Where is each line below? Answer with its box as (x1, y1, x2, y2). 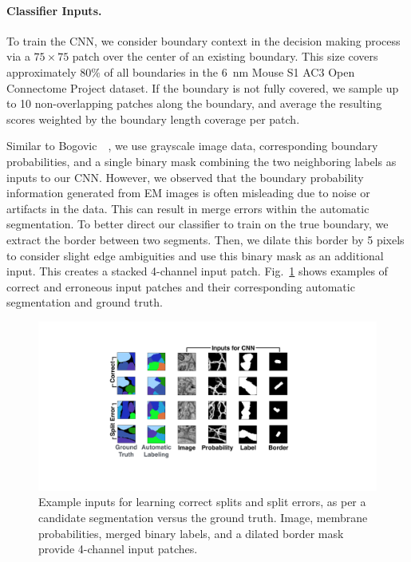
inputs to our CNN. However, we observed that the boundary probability (6, 168, 364, 185)
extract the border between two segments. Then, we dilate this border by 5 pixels (6, 231, 405, 247)
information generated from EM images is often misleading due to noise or (6, 184, 370, 201)
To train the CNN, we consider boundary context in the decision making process (6, 32, 401, 49)
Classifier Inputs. (6, 2, 102, 18)
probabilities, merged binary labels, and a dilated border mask (38, 524, 344, 541)
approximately (6, 63, 77, 80)
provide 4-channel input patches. (38, 540, 198, 557)
